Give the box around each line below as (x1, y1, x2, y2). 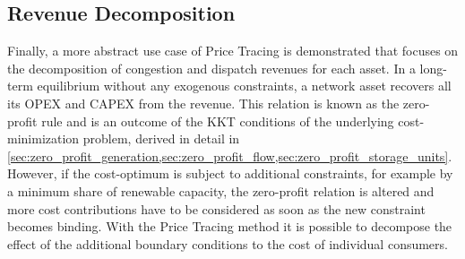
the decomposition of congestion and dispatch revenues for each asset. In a (7, 58, 416, 77)
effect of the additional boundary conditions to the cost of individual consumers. (7, 234, 448, 253)
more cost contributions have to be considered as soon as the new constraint (7, 199, 426, 218)
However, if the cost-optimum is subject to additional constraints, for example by (7, 164, 453, 183)
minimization (7, 129, 80, 148)
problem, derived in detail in (82, 129, 240, 148)
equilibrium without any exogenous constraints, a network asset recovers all (37, 76, 452, 95)
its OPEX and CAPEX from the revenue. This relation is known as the (7, 93, 400, 112)
